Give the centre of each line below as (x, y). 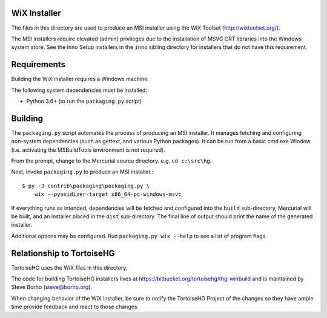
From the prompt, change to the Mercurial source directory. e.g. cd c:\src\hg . (111, 161)
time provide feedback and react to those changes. (75, 307)
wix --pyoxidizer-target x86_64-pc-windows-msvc (108, 194)
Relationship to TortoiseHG (63, 253)
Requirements (38, 64)
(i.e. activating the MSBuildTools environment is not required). (88, 150)
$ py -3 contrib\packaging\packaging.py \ (86, 186)
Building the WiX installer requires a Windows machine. (80, 79)
